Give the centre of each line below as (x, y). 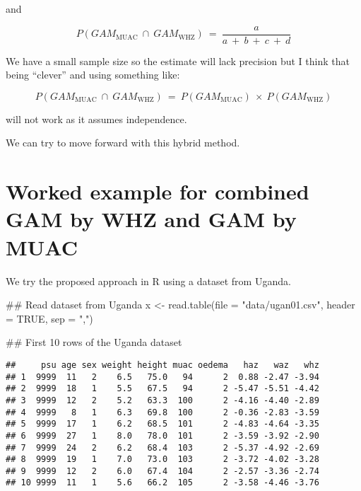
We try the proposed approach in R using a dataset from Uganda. (148, 281)
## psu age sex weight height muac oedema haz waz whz (162, 365)
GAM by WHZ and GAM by (151, 219)
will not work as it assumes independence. (96, 119)
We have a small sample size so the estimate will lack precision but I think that (178, 60)
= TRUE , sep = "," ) (49, 318)
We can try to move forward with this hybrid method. (123, 143)
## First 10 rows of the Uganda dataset (94, 342)
